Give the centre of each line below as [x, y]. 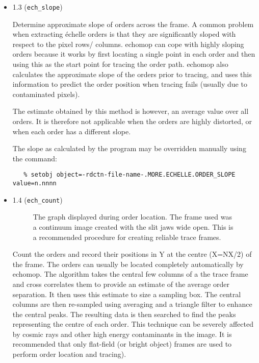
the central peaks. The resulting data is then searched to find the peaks [124, 314]
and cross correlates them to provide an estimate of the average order [121, 284]
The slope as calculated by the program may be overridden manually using [129, 148]
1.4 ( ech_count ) [37, 199]
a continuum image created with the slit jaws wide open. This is [133, 226]
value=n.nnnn [34, 184]
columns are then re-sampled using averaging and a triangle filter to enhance [132, 304]
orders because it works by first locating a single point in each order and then [134, 54]
